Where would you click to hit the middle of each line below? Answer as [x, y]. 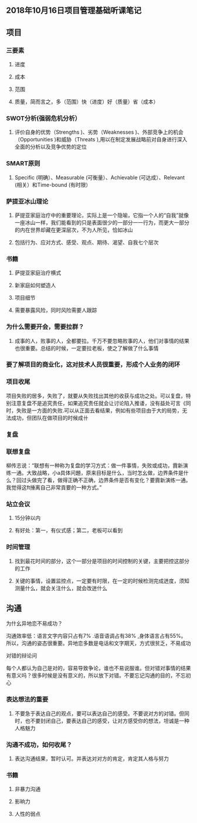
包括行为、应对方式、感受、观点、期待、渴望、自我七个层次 [86, 242]
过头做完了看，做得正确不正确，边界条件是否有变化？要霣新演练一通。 [106, 480]
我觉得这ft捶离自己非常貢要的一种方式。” [54, 487]
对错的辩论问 [21, 656]
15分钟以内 [28, 518]
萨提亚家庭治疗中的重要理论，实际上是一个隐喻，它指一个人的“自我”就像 [102, 215]
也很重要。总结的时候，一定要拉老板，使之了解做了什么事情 [86, 348]
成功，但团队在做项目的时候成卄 [50, 417]
